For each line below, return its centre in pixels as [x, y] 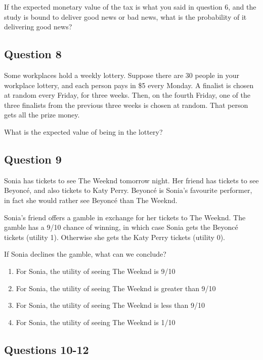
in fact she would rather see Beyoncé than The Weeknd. [91, 200]
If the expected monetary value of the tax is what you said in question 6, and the [130, 7]
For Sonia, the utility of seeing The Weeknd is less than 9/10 [110, 305]
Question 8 [33, 54]
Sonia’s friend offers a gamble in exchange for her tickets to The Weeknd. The [125, 217]
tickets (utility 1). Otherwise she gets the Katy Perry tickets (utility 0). [115, 237]
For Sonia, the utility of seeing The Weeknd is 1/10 [96, 322]
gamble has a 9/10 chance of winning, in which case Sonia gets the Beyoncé [121, 227]
